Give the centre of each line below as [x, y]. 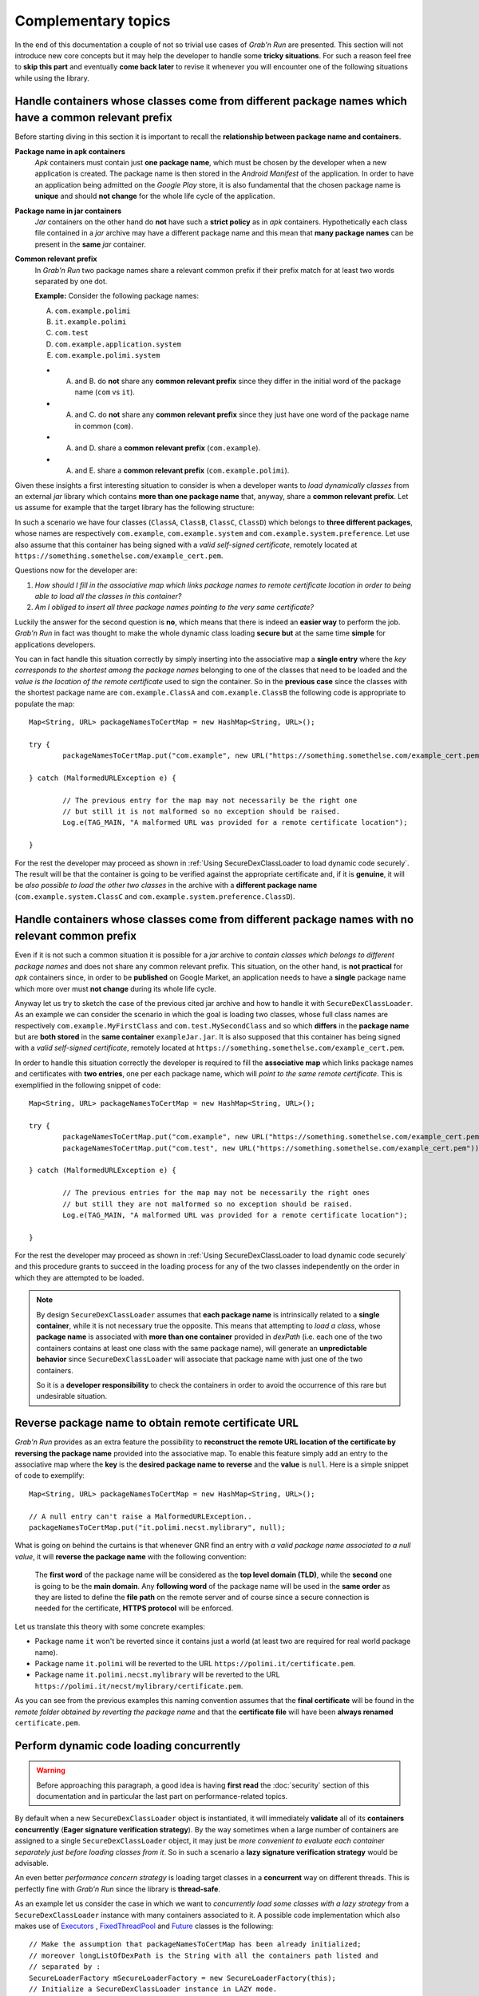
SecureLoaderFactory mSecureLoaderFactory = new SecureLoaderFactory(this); [183, 1978]
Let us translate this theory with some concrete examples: [110, 1626]
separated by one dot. [71, 281]
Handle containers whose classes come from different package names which [211, 101]
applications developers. [55, 644]
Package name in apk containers [70, 151]
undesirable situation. [72, 1396]
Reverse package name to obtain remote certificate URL [157, 1423]
